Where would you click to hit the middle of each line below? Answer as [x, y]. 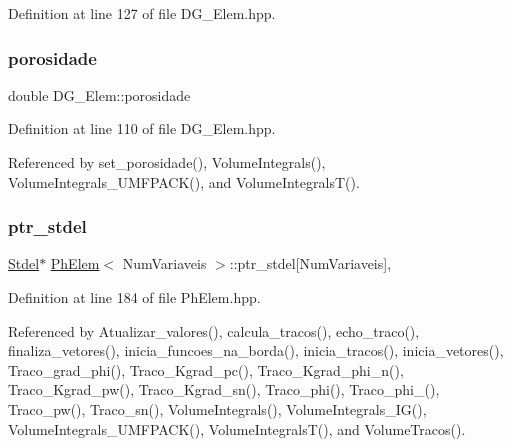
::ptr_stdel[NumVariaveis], [310, 263]
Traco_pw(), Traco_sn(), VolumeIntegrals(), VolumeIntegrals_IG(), [217, 408]
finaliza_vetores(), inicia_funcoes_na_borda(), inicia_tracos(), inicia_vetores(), [256, 350]
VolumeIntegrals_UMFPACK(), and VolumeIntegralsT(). [184, 181]
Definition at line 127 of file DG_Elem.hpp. [142, 13]
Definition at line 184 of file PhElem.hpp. [134, 297]
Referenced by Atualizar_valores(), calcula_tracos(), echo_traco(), [214, 330]
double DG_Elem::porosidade [99, 94]
